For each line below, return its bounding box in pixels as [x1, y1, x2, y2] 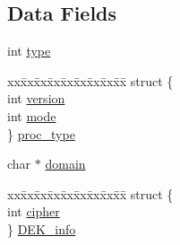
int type [7, 41, 51, 60]
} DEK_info [7, 219, 76, 238]
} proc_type [7, 124, 75, 143]
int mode [7, 106, 56, 125]
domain [45, 154, 86, 173]
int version [7, 89, 65, 108]
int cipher [7, 202, 60, 221]
